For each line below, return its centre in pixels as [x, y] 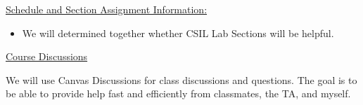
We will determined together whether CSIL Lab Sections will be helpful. [178, 33]
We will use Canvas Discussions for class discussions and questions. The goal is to [181, 79]
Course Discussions [47, 56]
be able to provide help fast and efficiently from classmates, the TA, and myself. [178, 93]
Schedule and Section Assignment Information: [107, 9]
